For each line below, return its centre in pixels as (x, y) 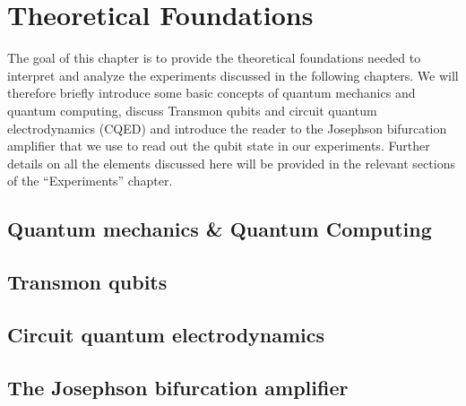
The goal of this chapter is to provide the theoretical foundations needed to (214, 58)
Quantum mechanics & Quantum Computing (220, 229)
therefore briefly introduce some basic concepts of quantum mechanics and (211, 93)
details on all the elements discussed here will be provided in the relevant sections (231, 163)
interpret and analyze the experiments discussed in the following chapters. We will (233, 75)
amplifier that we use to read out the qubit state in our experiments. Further (219, 146)
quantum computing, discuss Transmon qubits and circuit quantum (192, 110)
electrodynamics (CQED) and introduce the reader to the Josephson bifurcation (227, 128)
